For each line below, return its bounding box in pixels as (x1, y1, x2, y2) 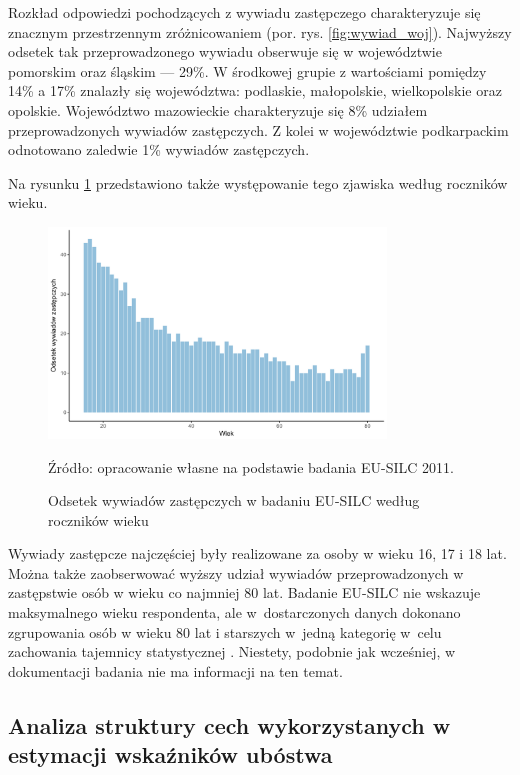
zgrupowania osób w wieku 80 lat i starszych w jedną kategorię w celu (8, 621, 442, 642)
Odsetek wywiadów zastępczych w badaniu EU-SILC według (48, 490, 420, 511)
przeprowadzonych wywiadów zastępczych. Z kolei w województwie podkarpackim (8, 119, 509, 140)
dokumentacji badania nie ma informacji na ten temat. (8, 660, 343, 681)
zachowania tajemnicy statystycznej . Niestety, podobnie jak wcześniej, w (8, 641, 456, 662)
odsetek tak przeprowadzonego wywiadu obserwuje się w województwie (8, 41, 442, 62)
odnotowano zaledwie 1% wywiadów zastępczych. (8, 139, 310, 160)
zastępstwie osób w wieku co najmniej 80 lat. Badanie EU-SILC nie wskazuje (8, 582, 481, 603)
